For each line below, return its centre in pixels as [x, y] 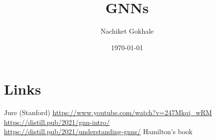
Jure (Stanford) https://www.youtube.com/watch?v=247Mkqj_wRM [108, 112]
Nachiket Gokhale [127, 31]
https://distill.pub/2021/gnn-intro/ [57, 122]
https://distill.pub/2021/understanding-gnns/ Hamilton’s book [98, 131]
